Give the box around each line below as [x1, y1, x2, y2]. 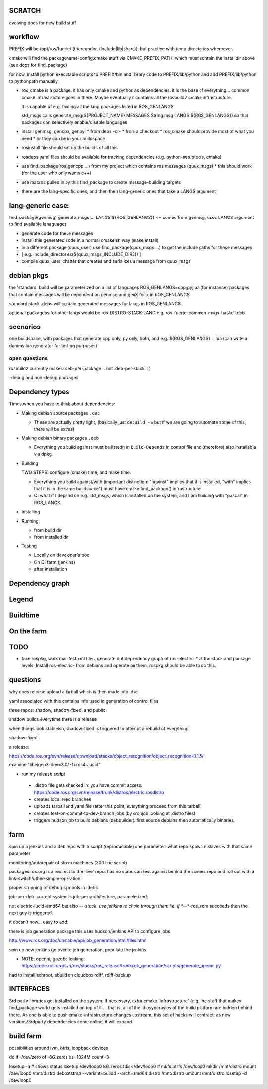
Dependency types [9, 388, 69, 396]
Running [21, 518, 39, 524]
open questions [9, 355, 48, 362]
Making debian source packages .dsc [21, 410, 100, 416]
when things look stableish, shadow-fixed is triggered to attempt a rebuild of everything [9, 725, 189, 731]
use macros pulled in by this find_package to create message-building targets [21, 179, 181, 185]
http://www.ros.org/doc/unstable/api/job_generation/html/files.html [9, 937, 147, 943]
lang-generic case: [9, 201, 69, 210]
